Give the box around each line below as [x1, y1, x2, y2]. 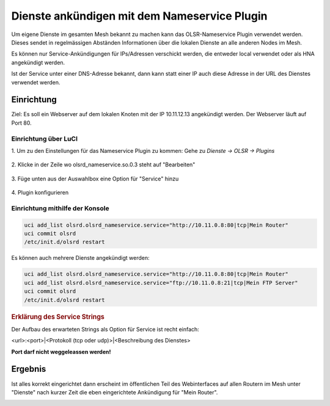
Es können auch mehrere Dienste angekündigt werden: [11, 254, 150, 262]
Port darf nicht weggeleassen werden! [11, 348, 111, 355]
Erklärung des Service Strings [11, 312, 105, 321]
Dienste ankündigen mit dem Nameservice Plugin [11, 9, 268, 23]
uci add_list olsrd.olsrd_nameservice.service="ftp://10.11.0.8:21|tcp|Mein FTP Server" [24, 279, 299, 286]
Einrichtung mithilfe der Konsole [11, 204, 109, 212]
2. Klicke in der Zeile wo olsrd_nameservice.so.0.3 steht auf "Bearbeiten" [11, 161, 196, 168]
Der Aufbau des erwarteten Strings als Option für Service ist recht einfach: [11, 325, 200, 333]
